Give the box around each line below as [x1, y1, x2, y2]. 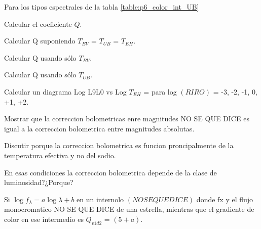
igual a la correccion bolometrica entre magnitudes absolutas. [4, 123, 195, 133]
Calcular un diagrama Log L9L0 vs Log [4, 86, 127, 97]
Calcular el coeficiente [4, 18, 72, 29]
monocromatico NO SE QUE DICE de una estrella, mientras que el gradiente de [4, 204, 254, 214]
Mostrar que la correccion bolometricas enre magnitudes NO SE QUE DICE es [4, 113, 249, 124]
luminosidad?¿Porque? [4, 177, 73, 188]
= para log [143, 86, 177, 97]
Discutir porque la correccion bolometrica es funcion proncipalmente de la [4, 140, 234, 151]
